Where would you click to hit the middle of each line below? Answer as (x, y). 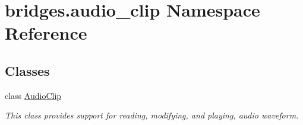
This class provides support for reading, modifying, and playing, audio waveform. (152, 115)
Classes (27, 70)
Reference (46, 33)
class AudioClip (33, 95)
